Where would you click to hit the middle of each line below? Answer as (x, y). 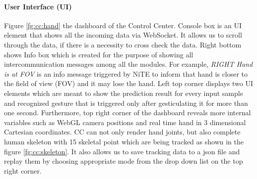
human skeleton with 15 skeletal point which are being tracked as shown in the (124, 141)
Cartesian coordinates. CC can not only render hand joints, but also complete (122, 132)
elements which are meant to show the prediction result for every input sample (124, 93)
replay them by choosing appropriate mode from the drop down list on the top (124, 161)
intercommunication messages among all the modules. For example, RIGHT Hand (128, 64)
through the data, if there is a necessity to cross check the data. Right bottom (123, 44)
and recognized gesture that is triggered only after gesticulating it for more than (126, 103)
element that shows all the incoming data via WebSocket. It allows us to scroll (123, 35)
